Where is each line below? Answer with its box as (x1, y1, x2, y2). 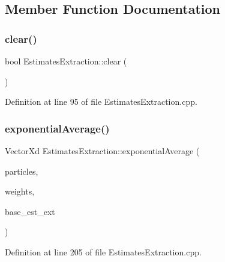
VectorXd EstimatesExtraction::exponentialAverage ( (5, 145, 200, 157)
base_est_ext (5, 205, 55, 217)
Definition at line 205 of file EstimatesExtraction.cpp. (5, 245, 202, 258)
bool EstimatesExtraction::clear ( (5, 55, 127, 67)
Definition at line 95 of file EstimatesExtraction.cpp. (5, 95, 197, 108)
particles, (5, 164, 38, 177)
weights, (5, 185, 35, 198)
